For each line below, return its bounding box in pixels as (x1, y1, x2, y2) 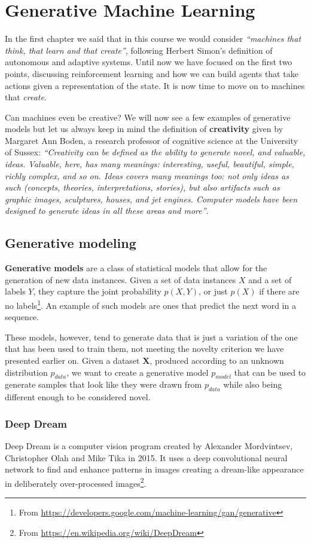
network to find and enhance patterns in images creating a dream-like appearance (5, 463, 304, 475)
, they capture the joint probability (33, 285, 161, 297)
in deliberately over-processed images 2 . (5, 475, 147, 489)
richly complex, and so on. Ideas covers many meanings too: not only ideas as (5, 169, 289, 182)
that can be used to (234, 366, 306, 378)
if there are (259, 285, 300, 297)
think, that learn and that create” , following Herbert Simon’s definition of (5, 44, 273, 56)
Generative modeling (5, 234, 136, 252)
